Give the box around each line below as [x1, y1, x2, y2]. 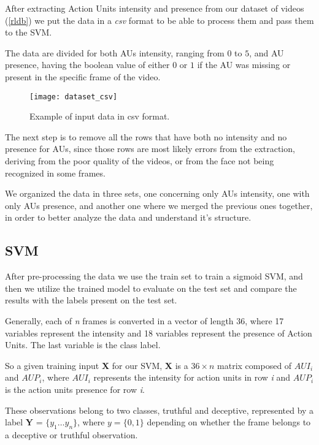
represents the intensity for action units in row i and [93, 371, 291, 384]
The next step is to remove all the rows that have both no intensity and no [5, 130, 287, 143]
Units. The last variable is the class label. [5, 338, 161, 351]
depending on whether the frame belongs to [147, 416, 311, 428]
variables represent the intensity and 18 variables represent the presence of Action [5, 326, 312, 339]
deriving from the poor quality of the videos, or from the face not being [5, 154, 274, 167]
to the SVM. [5, 26, 52, 39]
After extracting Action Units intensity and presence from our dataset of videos [5, 2, 304, 14]
